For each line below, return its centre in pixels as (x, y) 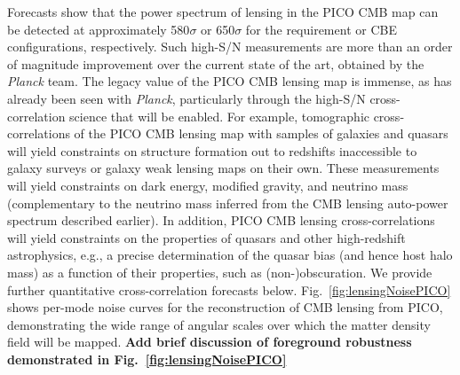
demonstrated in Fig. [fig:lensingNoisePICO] (147, 359)
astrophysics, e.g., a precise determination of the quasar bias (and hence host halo (230, 255)
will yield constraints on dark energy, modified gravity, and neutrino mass (208, 185)
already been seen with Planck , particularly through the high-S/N (186, 98)
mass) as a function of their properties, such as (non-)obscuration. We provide (220, 272)
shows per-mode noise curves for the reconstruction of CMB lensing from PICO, (225, 307)
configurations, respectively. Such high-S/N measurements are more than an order (230, 47)
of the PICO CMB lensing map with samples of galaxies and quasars (261, 133)
